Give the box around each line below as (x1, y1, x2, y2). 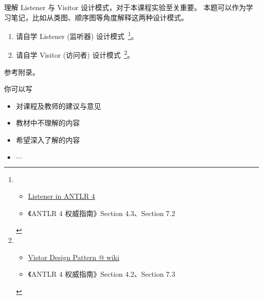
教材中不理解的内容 (16, 117, 80, 128)
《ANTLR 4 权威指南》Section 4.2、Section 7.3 (28, 269, 176, 279)
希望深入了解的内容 (16, 135, 80, 145)
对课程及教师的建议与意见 (16, 100, 101, 111)
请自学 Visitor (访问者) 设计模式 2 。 (16, 48, 135, 60)
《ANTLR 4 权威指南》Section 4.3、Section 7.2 (28, 207, 176, 218)
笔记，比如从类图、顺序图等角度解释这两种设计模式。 (11, 12, 188, 22)
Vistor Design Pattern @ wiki (28, 251, 119, 262)
